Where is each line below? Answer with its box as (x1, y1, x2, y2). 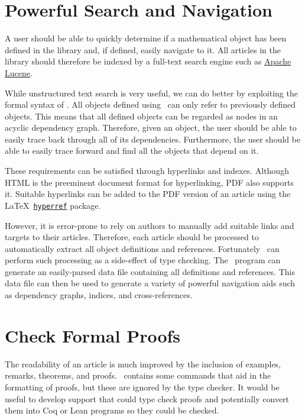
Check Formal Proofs (5, 323, 181, 347)
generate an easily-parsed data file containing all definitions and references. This (5, 265, 295, 277)
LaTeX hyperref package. (5, 199, 101, 211)
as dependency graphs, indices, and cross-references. (5, 289, 193, 301)
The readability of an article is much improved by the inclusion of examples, (5, 357, 281, 370)
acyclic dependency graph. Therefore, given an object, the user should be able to (5, 121, 297, 134)
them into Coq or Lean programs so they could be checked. (5, 404, 219, 416)
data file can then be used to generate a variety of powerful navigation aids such (5, 277, 296, 289)
